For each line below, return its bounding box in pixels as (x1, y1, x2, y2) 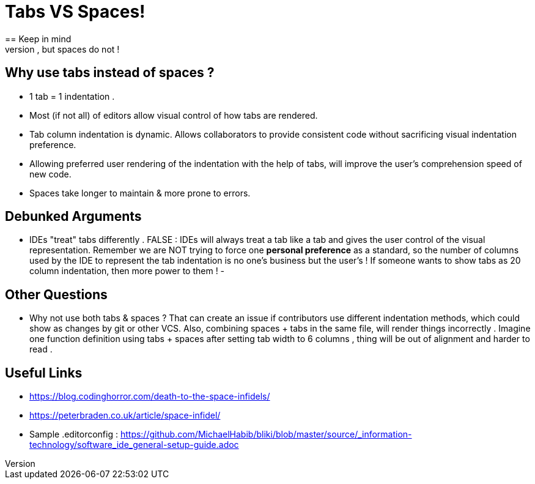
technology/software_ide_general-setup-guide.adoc (29, 439, 239, 450)
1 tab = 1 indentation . (29, 91, 115, 102)
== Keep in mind (5, 33, 72, 44)
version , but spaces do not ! (5, 43, 120, 54)
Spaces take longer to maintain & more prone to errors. (29, 187, 251, 198)
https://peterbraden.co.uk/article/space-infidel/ (29, 410, 221, 421)
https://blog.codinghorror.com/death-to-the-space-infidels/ (29, 391, 270, 402)
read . (29, 344, 53, 355)
